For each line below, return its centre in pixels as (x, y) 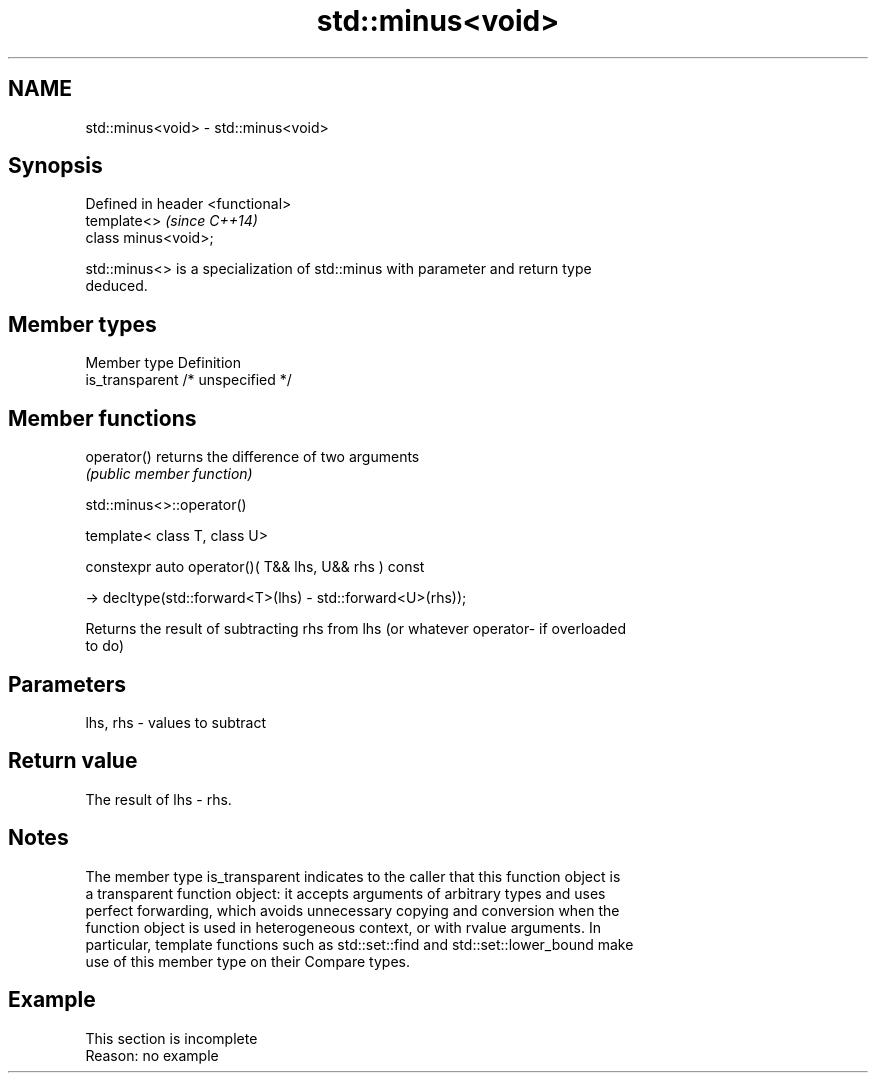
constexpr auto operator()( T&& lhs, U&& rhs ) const (255, 567)
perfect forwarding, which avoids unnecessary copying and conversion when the (352, 910)
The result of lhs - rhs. (158, 799)
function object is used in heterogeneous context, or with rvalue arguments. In (343, 927)
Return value (73, 761)
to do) (105, 646)
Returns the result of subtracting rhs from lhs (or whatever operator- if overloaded (355, 629)
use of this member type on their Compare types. (247, 961)
